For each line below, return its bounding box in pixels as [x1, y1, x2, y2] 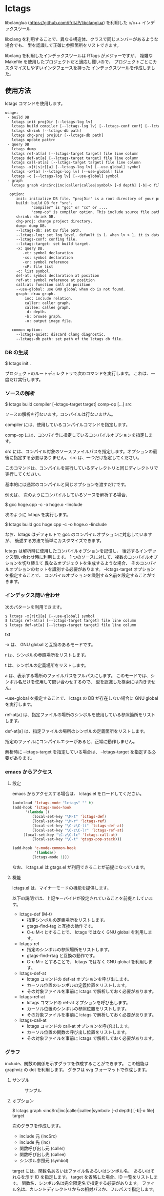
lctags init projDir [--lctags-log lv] [11, 119, 93, 124]
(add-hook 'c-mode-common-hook [12, 846, 76, 851]
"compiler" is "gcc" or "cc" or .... [31, 205, 108, 210]
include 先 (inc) [19, 1139, 50, 1145]
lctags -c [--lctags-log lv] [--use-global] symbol [11, 174, 119, 179]
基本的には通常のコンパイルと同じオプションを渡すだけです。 [5, 482, 129, 487]
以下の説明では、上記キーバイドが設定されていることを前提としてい [12, 895, 149, 901]
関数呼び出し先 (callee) [19, 1152, 66, 1157]
